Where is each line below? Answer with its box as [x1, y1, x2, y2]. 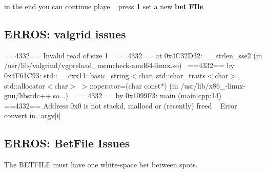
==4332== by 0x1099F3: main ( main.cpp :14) [76, 90, 221, 101]
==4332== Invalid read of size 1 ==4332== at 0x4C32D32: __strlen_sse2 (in [4, 50, 262, 60]
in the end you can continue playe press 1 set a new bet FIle [4, 1, 203, 11]
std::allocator [4, 80, 45, 91]
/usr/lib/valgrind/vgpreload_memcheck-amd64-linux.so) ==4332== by [4, 60, 235, 71]
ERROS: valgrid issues [4, 26, 126, 41]
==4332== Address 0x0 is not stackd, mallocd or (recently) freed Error [4, 100, 237, 111]
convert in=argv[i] [4, 110, 61, 121]
